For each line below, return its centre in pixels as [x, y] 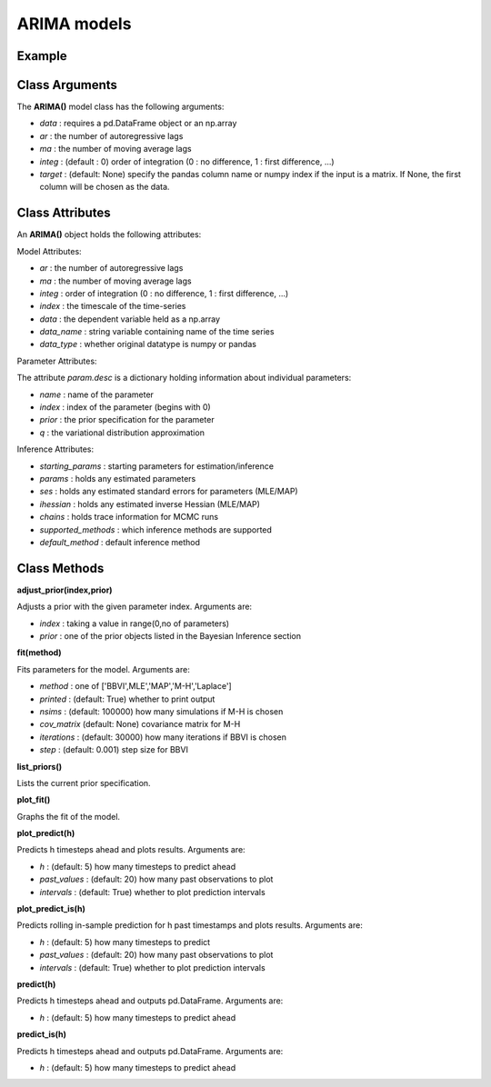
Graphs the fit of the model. [69, 816]
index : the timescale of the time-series [113, 306]
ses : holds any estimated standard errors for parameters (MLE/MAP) [169, 492]
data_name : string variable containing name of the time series [157, 332]
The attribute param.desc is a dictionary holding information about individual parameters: [184, 378]
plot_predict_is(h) [51, 909]
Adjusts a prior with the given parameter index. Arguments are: [135, 607]
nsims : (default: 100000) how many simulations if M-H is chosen [161, 711]
